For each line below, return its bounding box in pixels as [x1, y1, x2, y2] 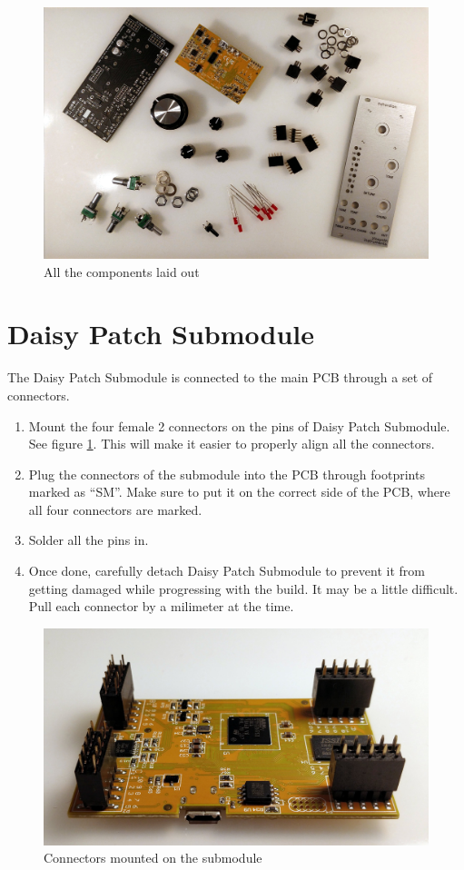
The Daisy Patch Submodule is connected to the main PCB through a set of [7, 368, 433, 387]
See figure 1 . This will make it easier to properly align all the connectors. [28, 434, 435, 453]
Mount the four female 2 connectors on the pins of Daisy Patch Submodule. [28, 416, 450, 435]
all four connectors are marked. [28, 499, 202, 519]
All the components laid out [44, 262, 200, 281]
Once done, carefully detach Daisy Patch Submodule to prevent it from [28, 561, 425, 580]
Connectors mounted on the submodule [44, 848, 262, 867]
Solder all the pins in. [28, 530, 149, 549]
